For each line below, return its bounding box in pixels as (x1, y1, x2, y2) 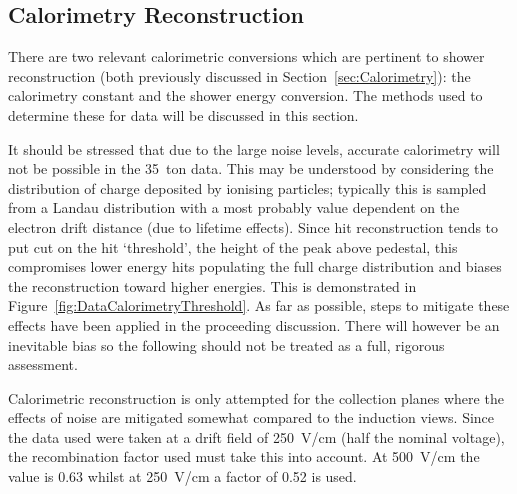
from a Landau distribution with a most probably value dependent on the (8, 197, 460, 218)
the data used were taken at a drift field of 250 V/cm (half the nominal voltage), (8, 426, 505, 447)
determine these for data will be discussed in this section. (8, 104, 359, 125)
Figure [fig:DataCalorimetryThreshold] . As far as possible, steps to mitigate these (8, 295, 510, 316)
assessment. (8, 354, 78, 375)
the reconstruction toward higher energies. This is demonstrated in (8, 275, 417, 296)
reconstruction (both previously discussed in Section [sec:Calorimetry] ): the (8, 65, 471, 86)
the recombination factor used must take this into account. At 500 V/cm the (8, 446, 480, 467)
